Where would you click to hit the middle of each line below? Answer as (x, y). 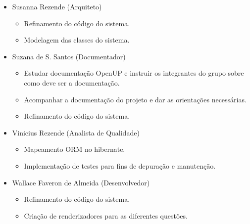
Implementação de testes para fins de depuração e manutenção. (120, 165)
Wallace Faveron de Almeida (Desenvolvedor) (81, 182)
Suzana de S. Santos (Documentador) (69, 56)
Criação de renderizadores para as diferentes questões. (106, 215)
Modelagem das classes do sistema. (77, 40)
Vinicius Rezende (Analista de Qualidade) (76, 132)
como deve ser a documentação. (72, 82)
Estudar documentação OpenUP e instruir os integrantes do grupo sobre (134, 73)
